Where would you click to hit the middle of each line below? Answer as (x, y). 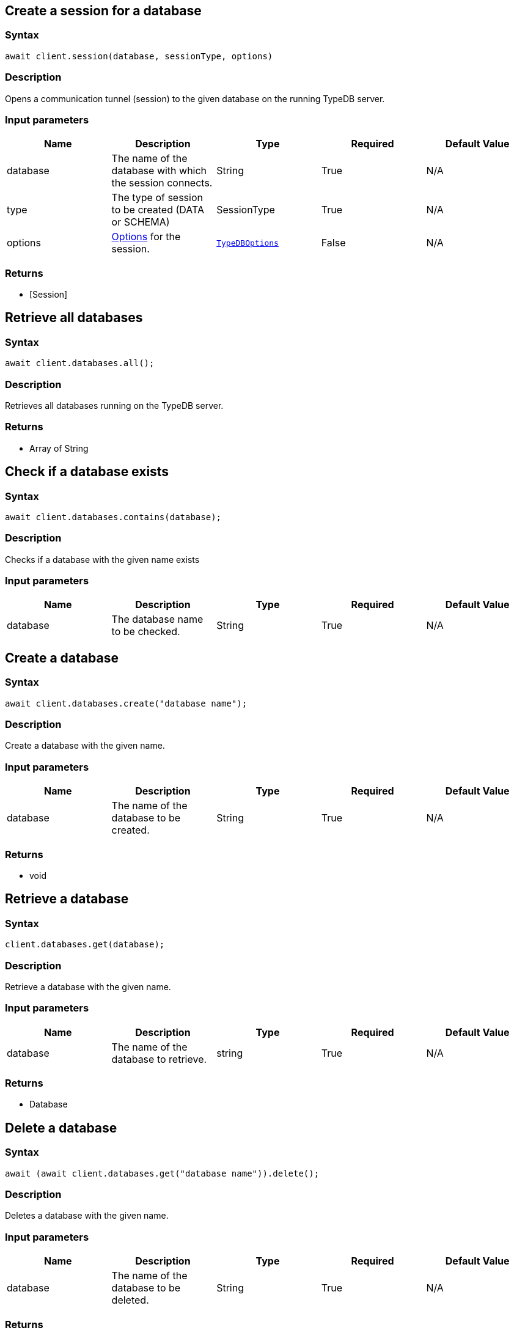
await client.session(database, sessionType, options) (139, 56)
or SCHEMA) (141, 222)
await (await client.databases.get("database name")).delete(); (162, 1173)
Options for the (146, 237)
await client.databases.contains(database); (113, 517)
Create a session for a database (103, 11)
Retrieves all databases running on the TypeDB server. (114, 406)
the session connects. (162, 183)
